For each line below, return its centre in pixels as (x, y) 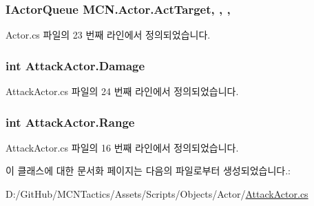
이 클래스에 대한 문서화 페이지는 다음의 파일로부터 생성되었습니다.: (148, 171)
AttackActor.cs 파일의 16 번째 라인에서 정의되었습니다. (122, 147)
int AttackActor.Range (70, 122)
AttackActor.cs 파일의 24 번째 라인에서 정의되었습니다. (122, 91)
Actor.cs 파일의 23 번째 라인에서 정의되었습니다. (108, 35)
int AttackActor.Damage (75, 65)
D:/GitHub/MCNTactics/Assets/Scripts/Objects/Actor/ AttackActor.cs (157, 194)
